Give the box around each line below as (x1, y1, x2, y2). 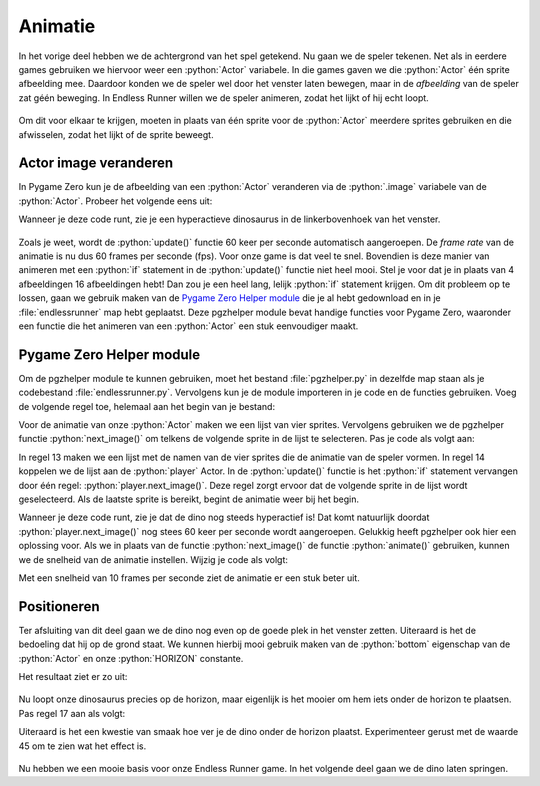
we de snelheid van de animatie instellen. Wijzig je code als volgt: (18, 553, 289, 565)
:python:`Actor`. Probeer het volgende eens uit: (18, 195, 213, 207)
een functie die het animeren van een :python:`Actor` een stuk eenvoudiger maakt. (18, 320, 359, 332)
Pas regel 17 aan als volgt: (18, 707, 126, 719)
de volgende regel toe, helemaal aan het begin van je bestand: (18, 400, 275, 412)
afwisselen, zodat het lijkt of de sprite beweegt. (18, 128, 214, 140)
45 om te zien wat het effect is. (18, 740, 147, 752)
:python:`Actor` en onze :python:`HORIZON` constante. (18, 652, 244, 664)
